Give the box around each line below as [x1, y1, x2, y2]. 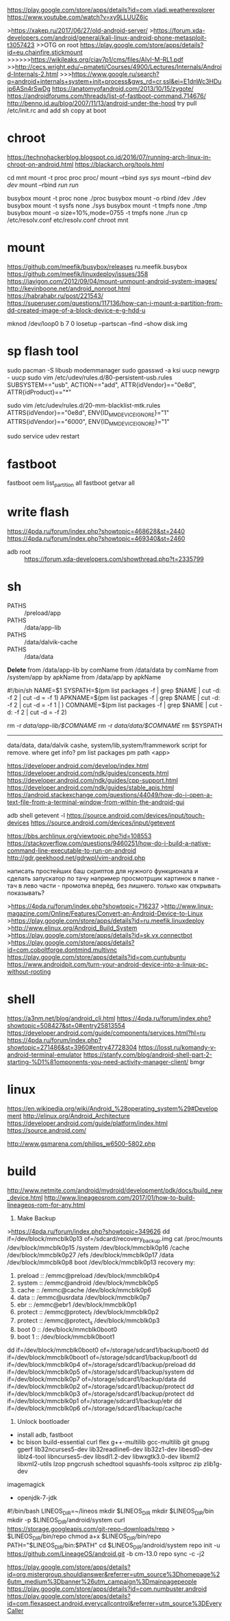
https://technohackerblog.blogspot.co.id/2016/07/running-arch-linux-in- [7, 153, 212, 161]
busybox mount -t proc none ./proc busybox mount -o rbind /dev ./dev [7, 194, 207, 202]
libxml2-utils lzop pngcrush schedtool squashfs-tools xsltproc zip [16, 1460, 202, 1468]
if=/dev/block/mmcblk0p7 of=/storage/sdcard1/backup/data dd [7, 1375, 186, 1383]
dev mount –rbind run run [7, 181, 79, 189]
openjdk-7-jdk [16, 1494, 57, 1502]
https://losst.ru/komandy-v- [138, 1043, 217, 1051]
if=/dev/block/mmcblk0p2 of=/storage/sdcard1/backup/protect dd [7, 1383, 194, 1391]
